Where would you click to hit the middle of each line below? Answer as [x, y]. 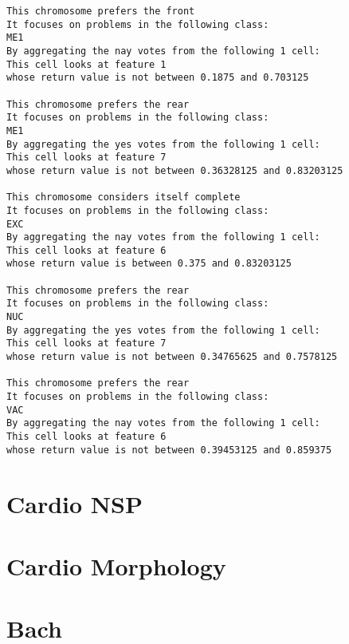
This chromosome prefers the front [101, 11]
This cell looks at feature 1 [86, 64]
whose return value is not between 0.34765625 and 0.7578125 [172, 357]
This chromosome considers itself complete [124, 198]
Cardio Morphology [116, 565]
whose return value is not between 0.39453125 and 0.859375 [169, 450]
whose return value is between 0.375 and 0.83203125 [149, 264]
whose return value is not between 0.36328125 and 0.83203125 [175, 170]
